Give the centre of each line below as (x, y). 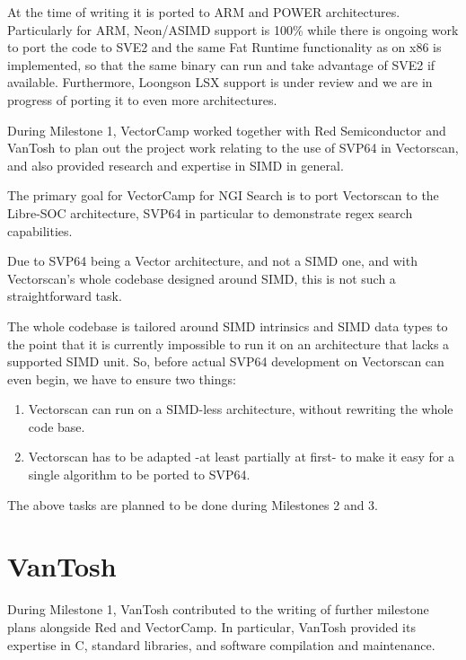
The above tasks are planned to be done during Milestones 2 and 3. (193, 504)
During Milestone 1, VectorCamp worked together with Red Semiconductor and (227, 130)
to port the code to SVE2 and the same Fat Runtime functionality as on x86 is (224, 47)
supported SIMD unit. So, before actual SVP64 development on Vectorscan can (226, 361)
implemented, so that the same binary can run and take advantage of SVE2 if (221, 64)
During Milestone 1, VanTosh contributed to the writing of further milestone (218, 609)
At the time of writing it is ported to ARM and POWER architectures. (204, 12)
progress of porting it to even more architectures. (142, 99)
